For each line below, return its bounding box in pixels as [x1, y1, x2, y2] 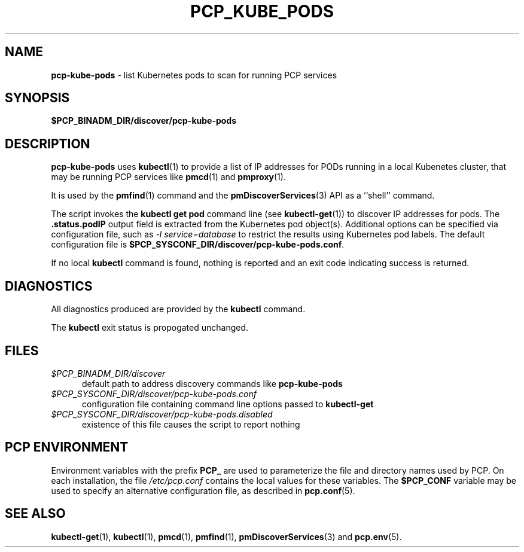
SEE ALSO [5, 506, 66, 521]
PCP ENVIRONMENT [5, 440, 129, 455]
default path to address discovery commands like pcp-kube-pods [82, 378, 343, 389]
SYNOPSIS [5, 90, 70, 106]
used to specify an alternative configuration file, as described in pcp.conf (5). [51, 485, 355, 496]
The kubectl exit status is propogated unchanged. [51, 322, 249, 333]
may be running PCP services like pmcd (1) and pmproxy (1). [51, 172, 286, 182]
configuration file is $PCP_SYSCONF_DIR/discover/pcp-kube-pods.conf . [51, 239, 345, 250]
